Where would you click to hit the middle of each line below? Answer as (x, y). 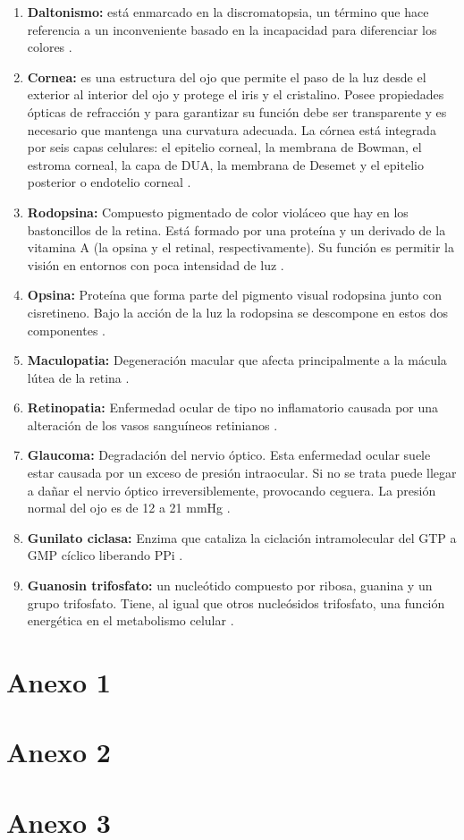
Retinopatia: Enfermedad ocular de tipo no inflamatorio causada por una (233, 407)
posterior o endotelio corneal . (109, 182)
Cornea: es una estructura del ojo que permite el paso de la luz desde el (227, 76)
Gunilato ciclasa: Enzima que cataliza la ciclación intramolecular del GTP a (242, 537)
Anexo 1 (59, 682)
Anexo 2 (59, 752)
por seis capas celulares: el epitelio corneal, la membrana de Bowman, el (224, 147)
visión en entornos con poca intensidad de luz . (156, 264)
